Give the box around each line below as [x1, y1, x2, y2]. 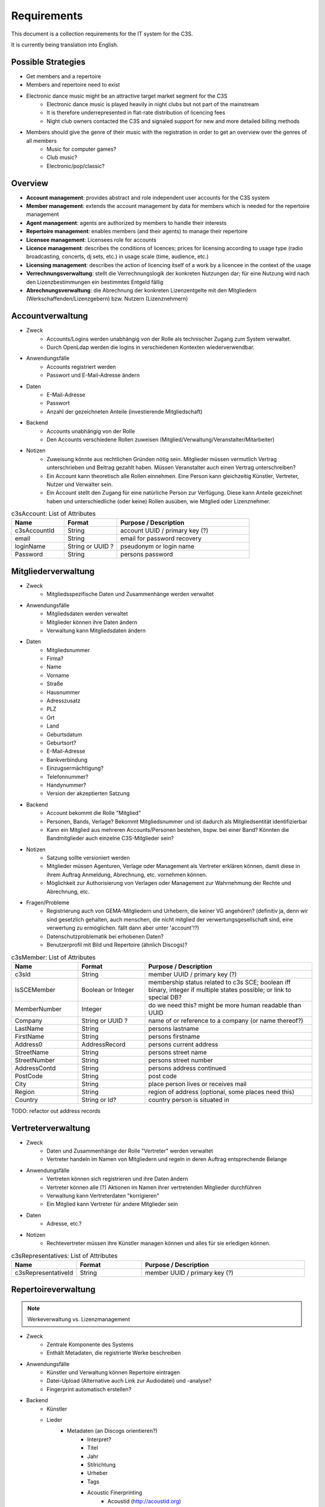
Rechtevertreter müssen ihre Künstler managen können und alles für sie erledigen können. [46, 1239, 271, 1247]
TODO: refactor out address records [11, 1107, 101, 1115]
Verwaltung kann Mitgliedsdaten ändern [46, 627, 146, 634]
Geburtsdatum [46, 731, 82, 738]
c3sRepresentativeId [14, 1268, 73, 1277]
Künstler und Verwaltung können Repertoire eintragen [46, 1369, 181, 1376]
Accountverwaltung [11, 311, 88, 321]
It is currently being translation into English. [11, 41, 119, 48]
